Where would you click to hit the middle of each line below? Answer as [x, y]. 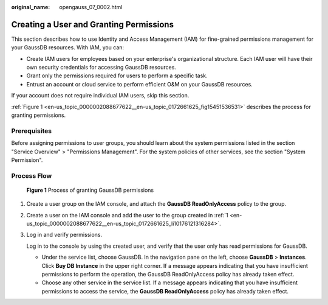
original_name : [31, 7]
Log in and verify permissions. [64, 235]
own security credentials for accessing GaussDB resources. [101, 68]
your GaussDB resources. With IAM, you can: [68, 47]
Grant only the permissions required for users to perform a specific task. [117, 75]
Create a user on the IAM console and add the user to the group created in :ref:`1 [128, 215]
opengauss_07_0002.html [91, 7]
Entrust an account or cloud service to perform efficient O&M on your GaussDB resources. [140, 84]
